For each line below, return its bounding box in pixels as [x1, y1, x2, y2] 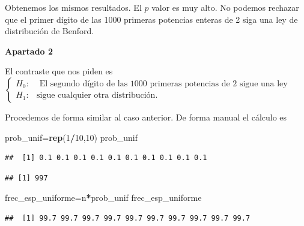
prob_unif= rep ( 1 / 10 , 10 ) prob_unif [5, 131, 138, 143]
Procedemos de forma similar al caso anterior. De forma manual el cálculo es [5, 110, 287, 123]
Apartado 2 [5, 44, 53, 57]
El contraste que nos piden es [5, 65, 113, 77]
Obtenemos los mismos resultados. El [5, 1, 142, 13]
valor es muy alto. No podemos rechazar [151, 1, 299, 13]
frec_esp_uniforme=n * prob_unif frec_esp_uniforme [5, 191, 202, 204]
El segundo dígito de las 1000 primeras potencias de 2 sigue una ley [39, 80, 288, 88]
